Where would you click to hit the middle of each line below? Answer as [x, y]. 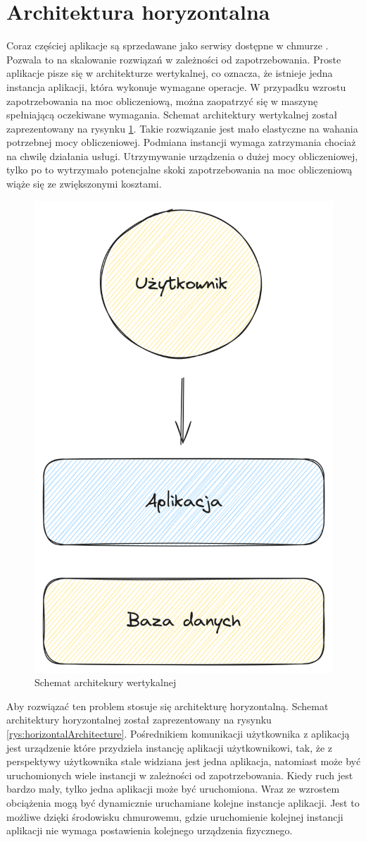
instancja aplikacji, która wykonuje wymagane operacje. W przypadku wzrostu [176, 86]
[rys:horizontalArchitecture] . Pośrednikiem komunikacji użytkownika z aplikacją [178, 734]
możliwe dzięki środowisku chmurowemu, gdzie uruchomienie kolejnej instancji [175, 816]
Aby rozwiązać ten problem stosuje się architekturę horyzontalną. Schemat [168, 706]
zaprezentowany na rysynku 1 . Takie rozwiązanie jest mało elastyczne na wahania [182, 128]
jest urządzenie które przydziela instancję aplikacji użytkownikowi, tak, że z [170, 747]
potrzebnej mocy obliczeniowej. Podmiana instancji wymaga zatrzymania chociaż [181, 142]
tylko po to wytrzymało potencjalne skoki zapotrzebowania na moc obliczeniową [179, 170]
